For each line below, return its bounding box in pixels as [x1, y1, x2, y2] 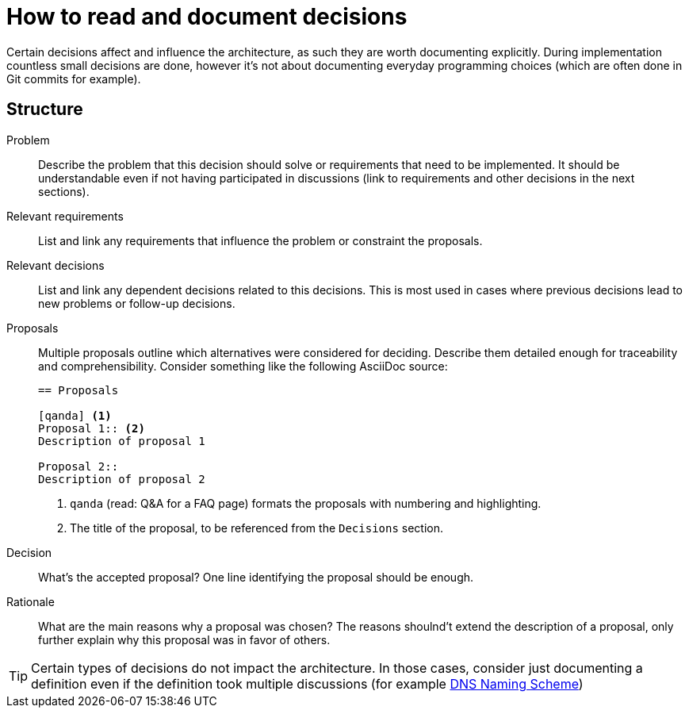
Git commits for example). [6, 71, 141, 86]
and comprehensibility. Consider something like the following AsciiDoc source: [38, 359, 448, 373]
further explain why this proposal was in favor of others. [38, 632, 331, 647]
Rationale [6, 594, 55, 608]
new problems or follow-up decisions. [38, 296, 235, 310]
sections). [38, 184, 90, 198]
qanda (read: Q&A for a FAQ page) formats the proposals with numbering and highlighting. [70, 496, 542, 510]
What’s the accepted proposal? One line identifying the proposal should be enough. [38, 570, 474, 584]
